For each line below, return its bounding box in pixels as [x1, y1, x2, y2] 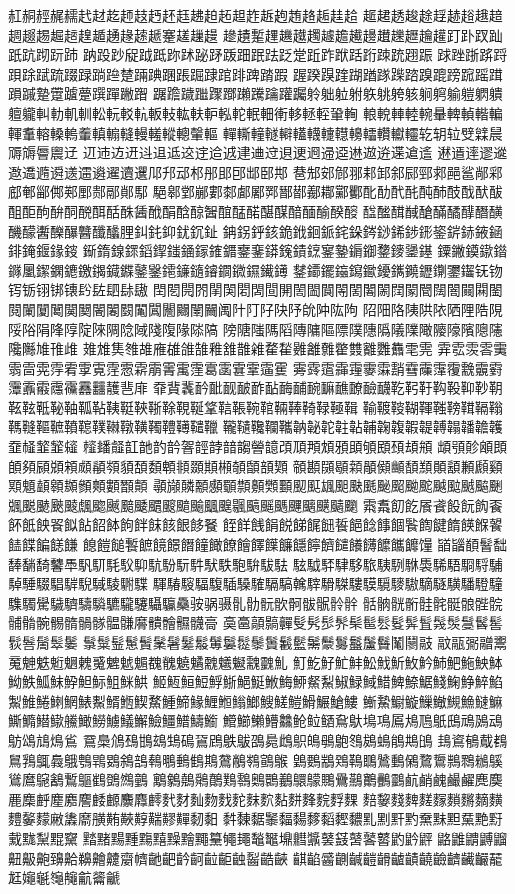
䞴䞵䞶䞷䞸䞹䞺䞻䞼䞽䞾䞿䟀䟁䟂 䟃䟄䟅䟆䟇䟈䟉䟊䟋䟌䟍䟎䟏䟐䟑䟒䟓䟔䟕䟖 [8, 24, 503, 45]
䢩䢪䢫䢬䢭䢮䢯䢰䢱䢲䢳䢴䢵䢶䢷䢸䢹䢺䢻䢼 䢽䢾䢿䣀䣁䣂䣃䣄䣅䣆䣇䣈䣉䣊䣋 [8, 161, 503, 182]
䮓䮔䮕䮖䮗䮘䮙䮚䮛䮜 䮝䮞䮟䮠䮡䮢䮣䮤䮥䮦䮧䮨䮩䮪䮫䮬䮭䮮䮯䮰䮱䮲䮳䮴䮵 [8, 573, 503, 594]
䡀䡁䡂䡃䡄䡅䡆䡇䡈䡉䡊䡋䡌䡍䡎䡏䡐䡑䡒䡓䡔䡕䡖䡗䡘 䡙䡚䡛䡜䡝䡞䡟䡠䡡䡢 [8, 102, 503, 123]
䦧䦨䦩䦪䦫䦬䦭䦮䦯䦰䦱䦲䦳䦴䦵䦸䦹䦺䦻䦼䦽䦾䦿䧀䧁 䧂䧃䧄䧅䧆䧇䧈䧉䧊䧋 [8, 298, 503, 319]
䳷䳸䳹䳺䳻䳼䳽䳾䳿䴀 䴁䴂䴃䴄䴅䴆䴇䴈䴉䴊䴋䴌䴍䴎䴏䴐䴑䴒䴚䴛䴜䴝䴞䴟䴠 [8, 769, 503, 790]
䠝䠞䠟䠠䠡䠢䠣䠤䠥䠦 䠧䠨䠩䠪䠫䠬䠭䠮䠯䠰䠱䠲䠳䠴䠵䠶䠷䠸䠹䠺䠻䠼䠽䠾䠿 [8, 83, 503, 104]
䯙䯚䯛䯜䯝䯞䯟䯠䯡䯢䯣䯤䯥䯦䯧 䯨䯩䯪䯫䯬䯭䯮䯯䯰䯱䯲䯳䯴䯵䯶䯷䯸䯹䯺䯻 [8, 612, 503, 633]
